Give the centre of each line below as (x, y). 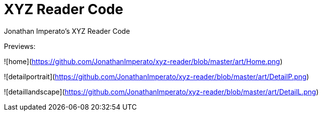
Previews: (20, 46)
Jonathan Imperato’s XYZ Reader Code (67, 31)
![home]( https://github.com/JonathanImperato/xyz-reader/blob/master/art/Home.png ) (143, 61)
